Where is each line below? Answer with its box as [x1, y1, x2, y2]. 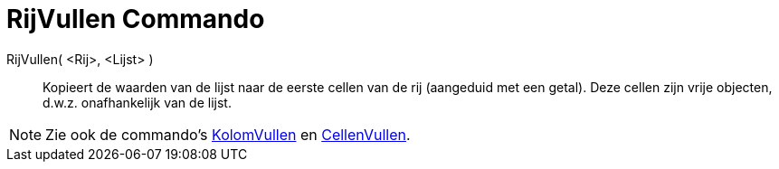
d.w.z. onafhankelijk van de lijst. [43, 94, 232, 110]
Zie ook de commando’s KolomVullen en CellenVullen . [45, 125, 411, 144]
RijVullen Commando [6, 4, 265, 34]
